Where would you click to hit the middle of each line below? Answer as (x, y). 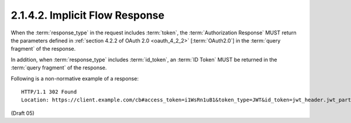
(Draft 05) (23, 113)
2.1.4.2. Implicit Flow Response (88, 15)
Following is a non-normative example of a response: (75, 78)
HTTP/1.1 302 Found (49, 92)
